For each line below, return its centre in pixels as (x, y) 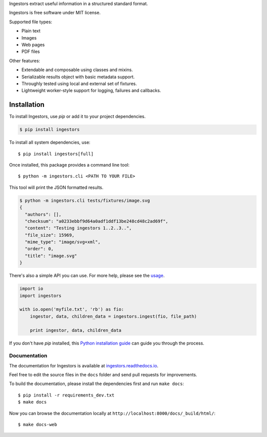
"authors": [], (43, 214)
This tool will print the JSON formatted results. (56, 187)
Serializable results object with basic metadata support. (78, 77)
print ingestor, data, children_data (76, 330)
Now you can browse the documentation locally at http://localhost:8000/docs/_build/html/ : (112, 413)
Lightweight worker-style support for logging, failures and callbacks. (91, 90)
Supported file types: (31, 22)
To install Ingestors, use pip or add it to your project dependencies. (77, 117)
